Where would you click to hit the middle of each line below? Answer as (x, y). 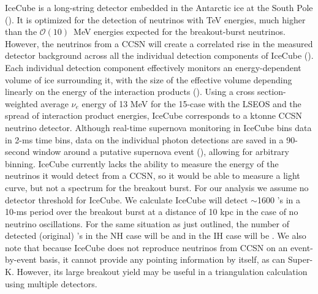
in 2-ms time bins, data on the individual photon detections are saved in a (144, 139)
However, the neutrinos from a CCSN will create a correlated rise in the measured (159, 43)
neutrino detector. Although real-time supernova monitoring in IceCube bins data (158, 127)
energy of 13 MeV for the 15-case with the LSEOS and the (191, 103)
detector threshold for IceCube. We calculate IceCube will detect (127, 199)
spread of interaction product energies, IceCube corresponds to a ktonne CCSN (154, 115)
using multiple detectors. (51, 283)
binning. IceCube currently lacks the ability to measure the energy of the (142, 163)
